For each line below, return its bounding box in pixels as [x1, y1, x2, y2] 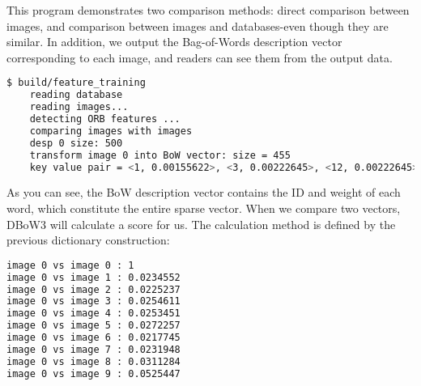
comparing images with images [29, 125, 193, 137]
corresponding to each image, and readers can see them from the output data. [6, 49, 393, 66]
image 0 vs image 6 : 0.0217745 [6, 332, 181, 343]
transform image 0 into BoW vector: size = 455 [29, 149, 291, 161]
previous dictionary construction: [6, 231, 170, 248]
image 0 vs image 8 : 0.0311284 [6, 355, 181, 367]
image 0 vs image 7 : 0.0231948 [6, 343, 181, 355]
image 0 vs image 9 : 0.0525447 [6, 367, 181, 380]
